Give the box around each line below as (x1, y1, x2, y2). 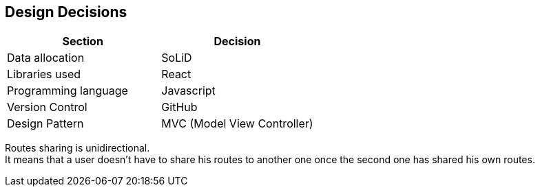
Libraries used (7, 67, 81, 82)
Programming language (7, 84, 128, 98)
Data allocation (7, 51, 85, 65)
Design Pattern (7, 117, 84, 131)
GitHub (161, 100, 198, 115)
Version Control (7, 100, 87, 115)
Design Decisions (5, 3, 127, 21)
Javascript (161, 84, 216, 98)
